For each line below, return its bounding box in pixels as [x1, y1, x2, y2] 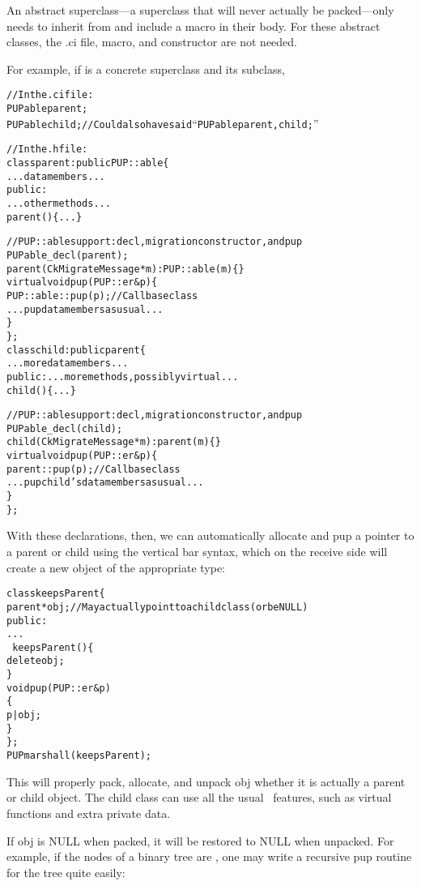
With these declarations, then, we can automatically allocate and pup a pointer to [6, 527, 415, 544]
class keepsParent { [6, 588, 105, 600]
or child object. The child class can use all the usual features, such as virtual [6, 789, 392, 806]
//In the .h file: [6, 143, 88, 156]
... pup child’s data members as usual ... [6, 477, 204, 489]
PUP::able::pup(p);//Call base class [6, 289, 198, 302]
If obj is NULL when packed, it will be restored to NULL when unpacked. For [6, 832, 394, 849]
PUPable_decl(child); [6, 422, 123, 434]
